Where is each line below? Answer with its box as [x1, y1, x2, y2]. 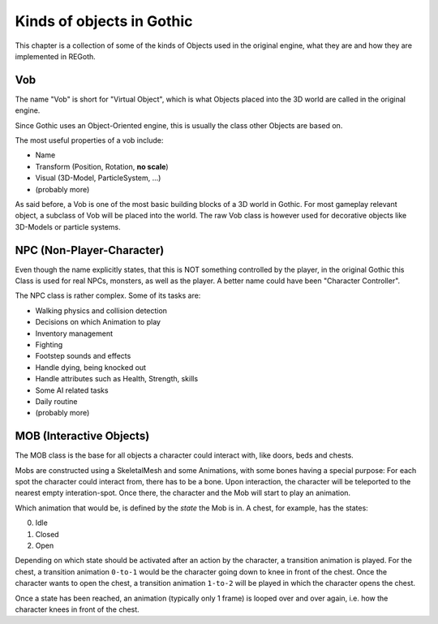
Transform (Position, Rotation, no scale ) [35, 161, 170, 171]
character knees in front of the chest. [15, 605, 140, 614]
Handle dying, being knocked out [35, 362, 146, 372]
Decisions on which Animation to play [35, 317, 161, 327]
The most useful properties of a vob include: [15, 136, 164, 145]
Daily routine [35, 396, 78, 406]
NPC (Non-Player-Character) [15, 243, 165, 257]
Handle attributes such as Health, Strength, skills [35, 374, 199, 384]
